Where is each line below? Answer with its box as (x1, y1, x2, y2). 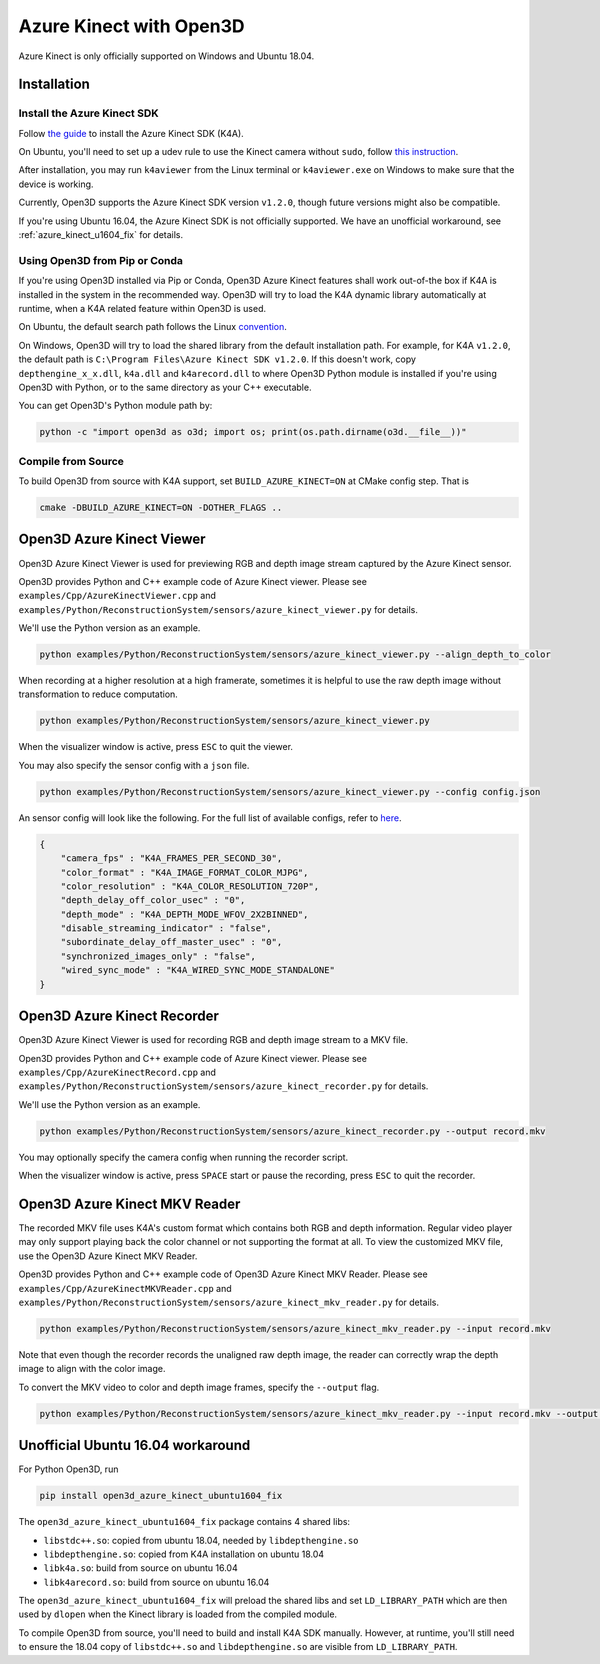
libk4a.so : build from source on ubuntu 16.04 (43, 1562, 239, 1574)
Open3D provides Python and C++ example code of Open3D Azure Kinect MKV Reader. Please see (18, 1268, 429, 1280)
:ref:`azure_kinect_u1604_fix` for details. (18, 229, 184, 241)
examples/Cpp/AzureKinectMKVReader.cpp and (18, 1282, 232, 1294)
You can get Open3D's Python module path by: (18, 400, 213, 412)
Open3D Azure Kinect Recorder (18, 1008, 220, 1025)
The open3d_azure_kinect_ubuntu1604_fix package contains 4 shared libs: (18, 1516, 350, 1528)
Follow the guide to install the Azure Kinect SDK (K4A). (18, 127, 244, 139)
